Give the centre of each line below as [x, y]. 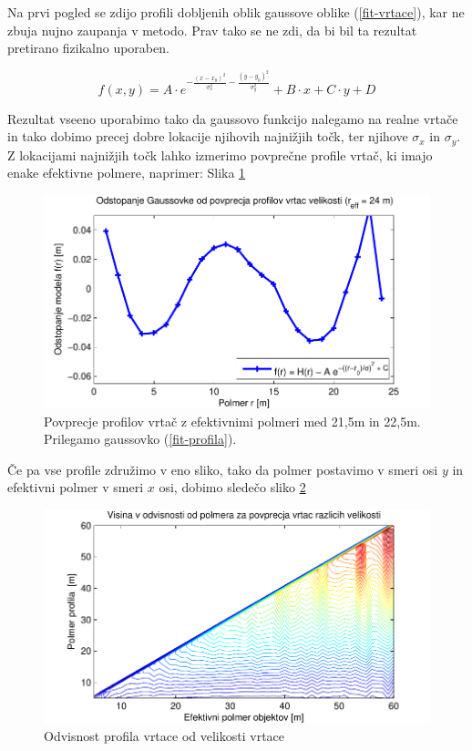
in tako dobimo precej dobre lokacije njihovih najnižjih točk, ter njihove [208, 136]
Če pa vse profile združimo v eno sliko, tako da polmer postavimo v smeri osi [223, 469]
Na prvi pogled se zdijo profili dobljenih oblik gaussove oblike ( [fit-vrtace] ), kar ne [236, 12]
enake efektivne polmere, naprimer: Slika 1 [127, 173]
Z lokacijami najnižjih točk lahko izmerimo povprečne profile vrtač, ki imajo [220, 154]
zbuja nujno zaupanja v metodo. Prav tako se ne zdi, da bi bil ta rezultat [212, 30]
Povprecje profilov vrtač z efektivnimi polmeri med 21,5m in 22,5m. [232, 421]
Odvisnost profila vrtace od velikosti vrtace [164, 735]
